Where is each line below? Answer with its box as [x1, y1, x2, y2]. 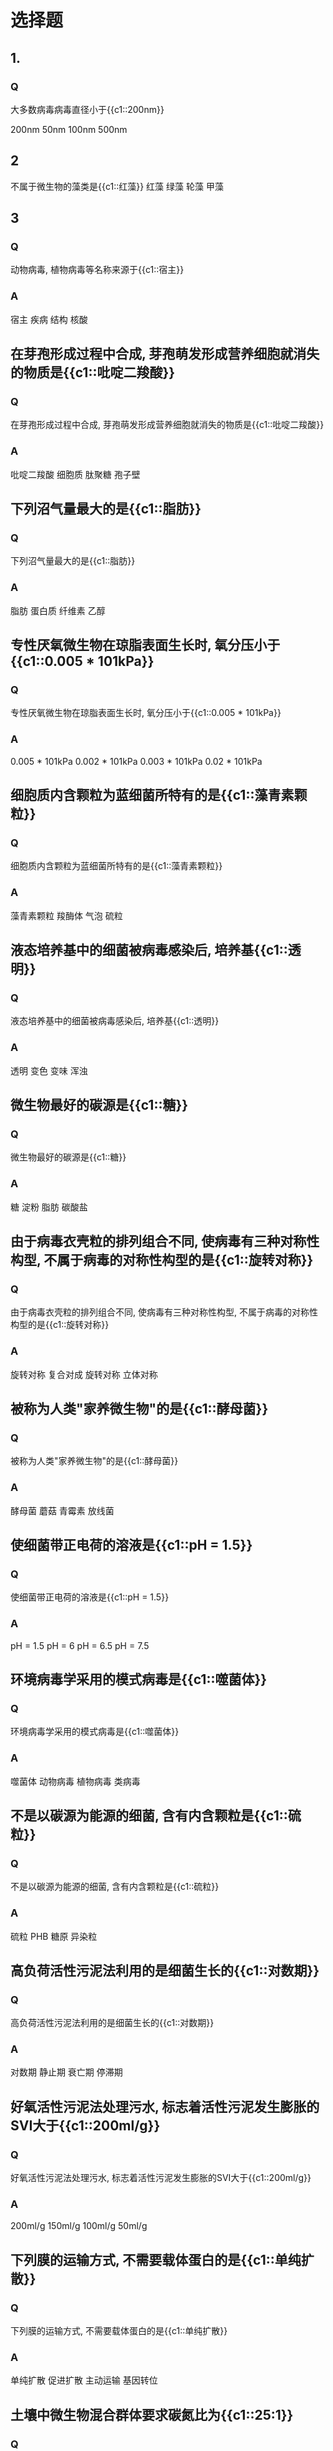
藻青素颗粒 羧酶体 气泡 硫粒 [10, 909, 123, 921]
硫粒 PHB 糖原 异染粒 [10, 1930, 98, 1942]
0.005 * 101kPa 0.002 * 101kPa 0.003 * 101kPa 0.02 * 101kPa [10, 755, 263, 767]
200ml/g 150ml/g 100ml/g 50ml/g [10, 2220, 148, 2232]
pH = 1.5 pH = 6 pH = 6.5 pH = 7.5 [10, 1639, 150, 1651]
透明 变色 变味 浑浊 [10, 1064, 88, 1076]
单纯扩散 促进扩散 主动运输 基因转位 [10, 2374, 158, 2386]
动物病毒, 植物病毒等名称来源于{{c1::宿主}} [10, 264, 185, 276]
